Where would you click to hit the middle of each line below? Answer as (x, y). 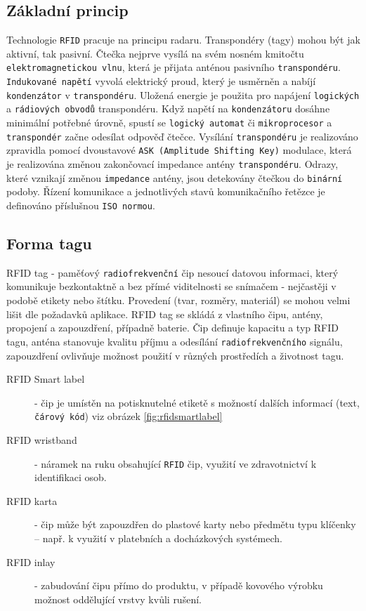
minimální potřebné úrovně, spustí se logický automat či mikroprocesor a (169, 123)
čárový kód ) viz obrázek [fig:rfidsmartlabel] (129, 416)
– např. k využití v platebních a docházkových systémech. (158, 538)
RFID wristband (42, 439)
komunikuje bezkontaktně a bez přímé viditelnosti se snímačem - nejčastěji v (171, 286)
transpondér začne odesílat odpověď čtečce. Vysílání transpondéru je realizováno (182, 136)
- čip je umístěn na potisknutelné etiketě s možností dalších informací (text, (197, 402)
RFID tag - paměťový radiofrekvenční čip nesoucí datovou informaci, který (172, 272)
